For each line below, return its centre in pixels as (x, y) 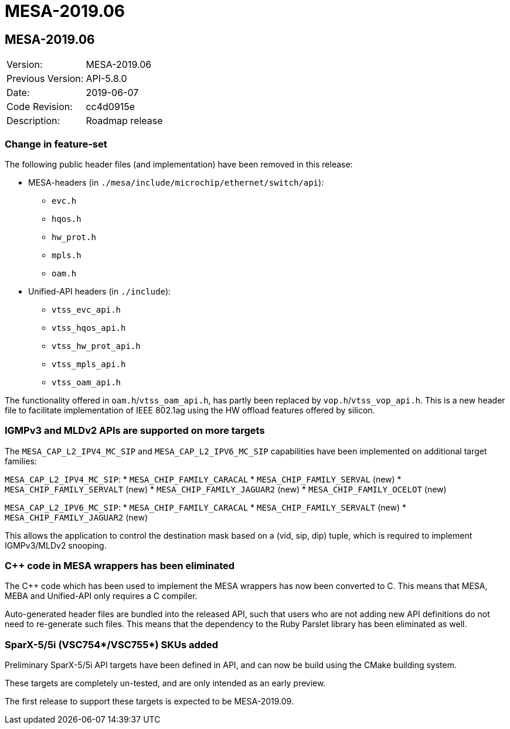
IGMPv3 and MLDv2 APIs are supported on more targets (135, 431)
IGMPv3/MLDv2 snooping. (56, 545)
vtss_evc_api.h (86, 309)
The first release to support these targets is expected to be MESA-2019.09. (149, 701)
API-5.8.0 (106, 79)
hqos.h (67, 219)
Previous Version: (45, 79)
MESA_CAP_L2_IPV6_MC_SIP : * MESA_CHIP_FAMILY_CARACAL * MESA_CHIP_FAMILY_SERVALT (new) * (206, 507)
